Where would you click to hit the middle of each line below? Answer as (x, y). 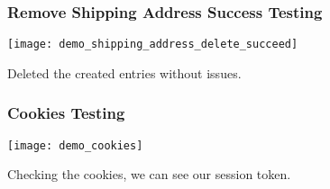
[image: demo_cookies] (75, 145)
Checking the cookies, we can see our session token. (149, 174)
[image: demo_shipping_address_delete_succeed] (153, 45)
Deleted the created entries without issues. (124, 72)
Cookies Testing (66, 113)
